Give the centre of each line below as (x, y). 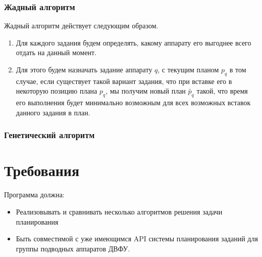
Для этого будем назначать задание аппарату (84, 69)
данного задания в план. (53, 112)
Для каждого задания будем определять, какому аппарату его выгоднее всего (134, 42)
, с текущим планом (188, 69)
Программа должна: (34, 195)
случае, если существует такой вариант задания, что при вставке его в (124, 81)
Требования (42, 170)
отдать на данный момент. (56, 52)
